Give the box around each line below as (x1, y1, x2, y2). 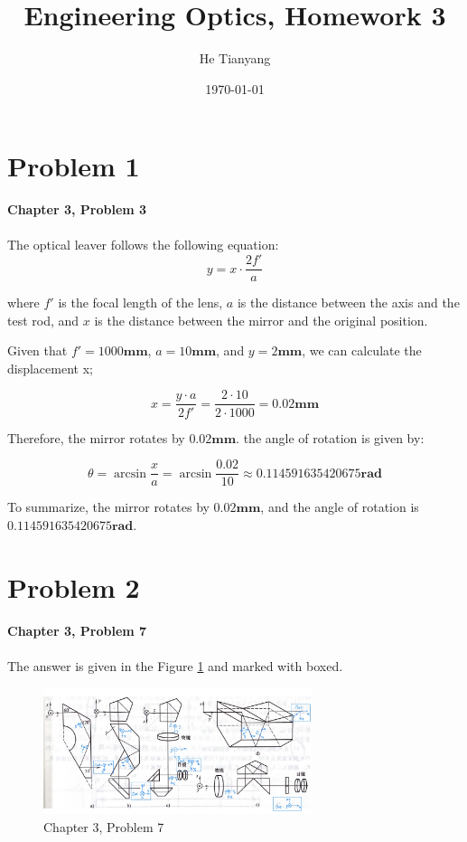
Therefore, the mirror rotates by (7, 428, 185, 447)
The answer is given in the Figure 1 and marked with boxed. (7, 656, 343, 675)
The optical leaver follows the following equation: (7, 235, 279, 254)
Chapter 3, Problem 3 (7, 200, 147, 219)
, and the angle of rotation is (260, 497, 419, 516)
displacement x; (7, 358, 93, 377)
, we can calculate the (302, 341, 422, 360)
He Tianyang (199, 49, 271, 68)
